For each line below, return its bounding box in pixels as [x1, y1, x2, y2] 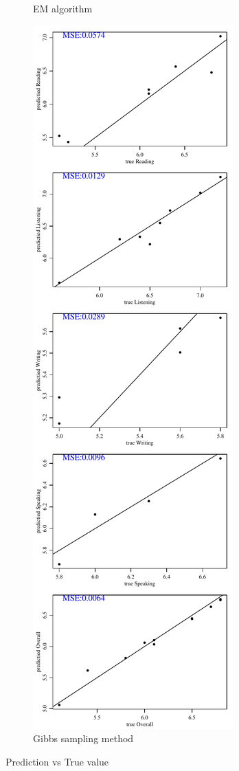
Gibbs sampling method [33, 731, 134, 746]
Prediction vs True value [5, 754, 109, 768]
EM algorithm [33, 1, 93, 15]
